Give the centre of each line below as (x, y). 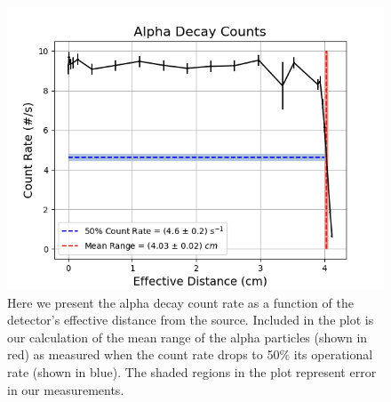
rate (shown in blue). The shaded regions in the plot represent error (192, 371)
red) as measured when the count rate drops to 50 (144, 354)
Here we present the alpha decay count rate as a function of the (180, 302)
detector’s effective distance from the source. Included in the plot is (191, 320)
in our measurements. (66, 389)
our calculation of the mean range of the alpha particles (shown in (188, 337)
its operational (333, 354)
